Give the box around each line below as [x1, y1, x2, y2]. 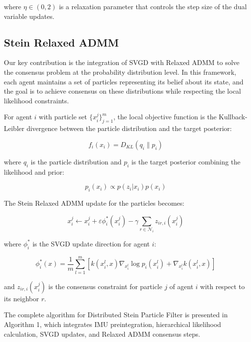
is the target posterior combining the [131, 156, 240, 166]
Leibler [4, 123, 25, 133]
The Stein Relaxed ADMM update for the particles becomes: [4, 197, 185, 208]
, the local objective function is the [113, 112, 217, 122]
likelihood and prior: [4, 166, 64, 177]
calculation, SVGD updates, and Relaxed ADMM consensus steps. [4, 328, 200, 339]
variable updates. [4, 11, 55, 21]
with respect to [200, 281, 245, 291]
